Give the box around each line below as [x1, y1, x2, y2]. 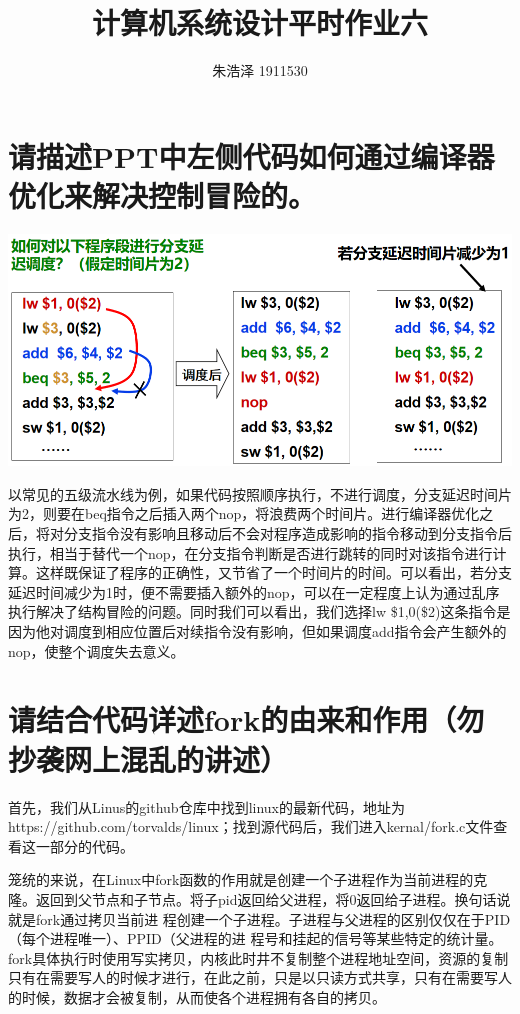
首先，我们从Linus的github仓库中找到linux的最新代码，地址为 [8, 796, 405, 817]
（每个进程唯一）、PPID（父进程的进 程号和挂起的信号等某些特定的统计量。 [8, 928, 503, 949]
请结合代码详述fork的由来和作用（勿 [8, 699, 485, 740]
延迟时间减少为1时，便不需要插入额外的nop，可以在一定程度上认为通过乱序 [8, 581, 500, 602]
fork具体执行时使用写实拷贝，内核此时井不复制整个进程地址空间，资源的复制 [8, 947, 509, 968]
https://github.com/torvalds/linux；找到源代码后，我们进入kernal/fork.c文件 [8, 816, 494, 837]
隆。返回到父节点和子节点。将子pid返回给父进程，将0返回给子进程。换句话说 [8, 888, 511, 909]
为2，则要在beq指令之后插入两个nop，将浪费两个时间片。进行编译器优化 [8, 503, 480, 524]
